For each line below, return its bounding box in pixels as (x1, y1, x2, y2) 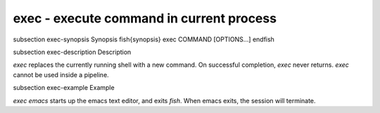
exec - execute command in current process (13, 11, 277, 26)
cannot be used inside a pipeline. (13, 70, 109, 79)
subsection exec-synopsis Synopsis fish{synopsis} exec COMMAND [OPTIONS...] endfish (13, 35, 274, 44)
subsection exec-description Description (13, 48, 132, 56)
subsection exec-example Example (13, 84, 115, 92)
